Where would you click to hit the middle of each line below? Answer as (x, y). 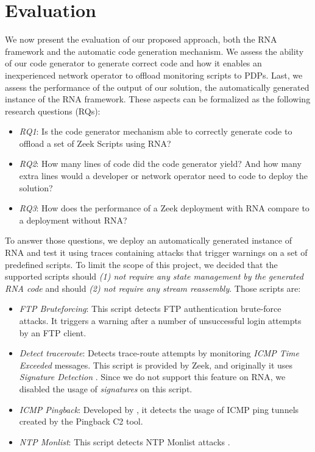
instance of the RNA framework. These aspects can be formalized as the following (158, 99)
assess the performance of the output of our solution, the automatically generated (157, 87)
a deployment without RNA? (73, 220)
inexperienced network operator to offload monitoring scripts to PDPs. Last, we (154, 75)
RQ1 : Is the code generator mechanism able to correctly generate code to (156, 131)
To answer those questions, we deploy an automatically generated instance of (148, 240)
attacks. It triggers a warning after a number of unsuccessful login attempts (160, 320)
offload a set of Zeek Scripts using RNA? (95, 143)
